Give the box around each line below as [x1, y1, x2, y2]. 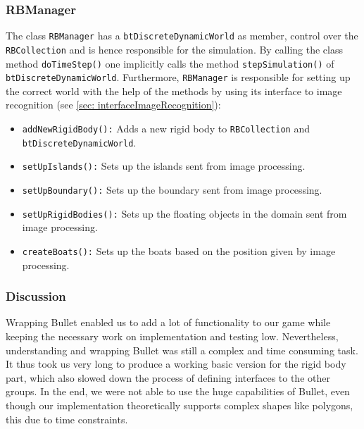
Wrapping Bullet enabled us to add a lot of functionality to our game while [6, 315, 331, 330]
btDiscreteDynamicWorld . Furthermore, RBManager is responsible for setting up [6, 70, 351, 85]
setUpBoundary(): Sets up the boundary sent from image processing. [22, 182, 322, 197]
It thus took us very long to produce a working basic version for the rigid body [6, 356, 346, 371]
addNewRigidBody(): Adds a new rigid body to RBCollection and [22, 121, 310, 136]
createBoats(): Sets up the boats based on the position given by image [22, 243, 336, 258]
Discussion [6, 287, 66, 305]
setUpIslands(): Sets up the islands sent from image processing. [22, 158, 306, 173]
